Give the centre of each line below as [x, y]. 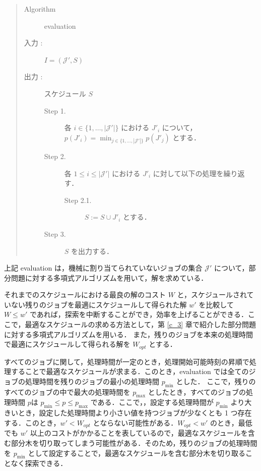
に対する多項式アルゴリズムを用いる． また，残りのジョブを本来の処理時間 [128, 334]
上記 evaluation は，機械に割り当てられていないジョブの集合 [103, 268]
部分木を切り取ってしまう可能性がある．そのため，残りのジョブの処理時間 [134, 442]
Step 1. [55, 110]
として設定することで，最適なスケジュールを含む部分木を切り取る [137, 453]
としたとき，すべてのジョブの [197, 391]
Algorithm [40, 9]
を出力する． [92, 251]
